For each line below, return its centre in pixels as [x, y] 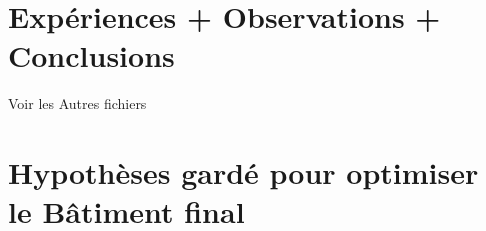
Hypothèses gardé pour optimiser [243, 172]
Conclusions [91, 55]
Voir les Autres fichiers [77, 103]
